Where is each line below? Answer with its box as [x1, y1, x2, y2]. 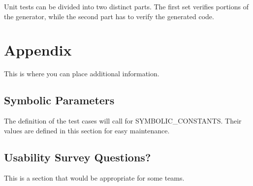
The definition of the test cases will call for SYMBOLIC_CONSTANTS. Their [4, 116, 242, 126]
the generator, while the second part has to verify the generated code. [4, 11, 214, 21]
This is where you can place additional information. [4, 68, 159, 79]
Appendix [4, 40, 72, 60]
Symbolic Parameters [4, 93, 115, 108]
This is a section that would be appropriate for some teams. [4, 172, 185, 183]
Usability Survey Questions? [4, 149, 151, 164]
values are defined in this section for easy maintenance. [4, 125, 170, 135]
